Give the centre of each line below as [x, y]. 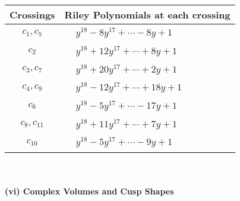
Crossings [32, 15]
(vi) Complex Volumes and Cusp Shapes [89, 191]
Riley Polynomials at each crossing [147, 15]
